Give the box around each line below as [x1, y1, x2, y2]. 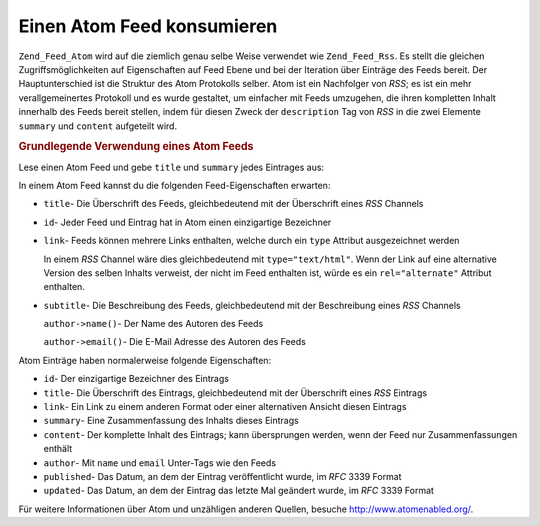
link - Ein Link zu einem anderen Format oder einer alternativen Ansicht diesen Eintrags [43, 401, 407, 413]
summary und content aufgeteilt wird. [18, 120, 178, 132]
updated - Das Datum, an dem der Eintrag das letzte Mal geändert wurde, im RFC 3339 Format [43, 485, 435, 497]
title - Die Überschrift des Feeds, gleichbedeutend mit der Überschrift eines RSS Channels [43, 198, 424, 210]
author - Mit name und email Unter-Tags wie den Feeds [43, 456, 277, 469]
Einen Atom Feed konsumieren [18, 15, 278, 37]
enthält [43, 443, 73, 455]
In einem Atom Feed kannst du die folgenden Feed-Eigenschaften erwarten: [18, 179, 331, 191]
